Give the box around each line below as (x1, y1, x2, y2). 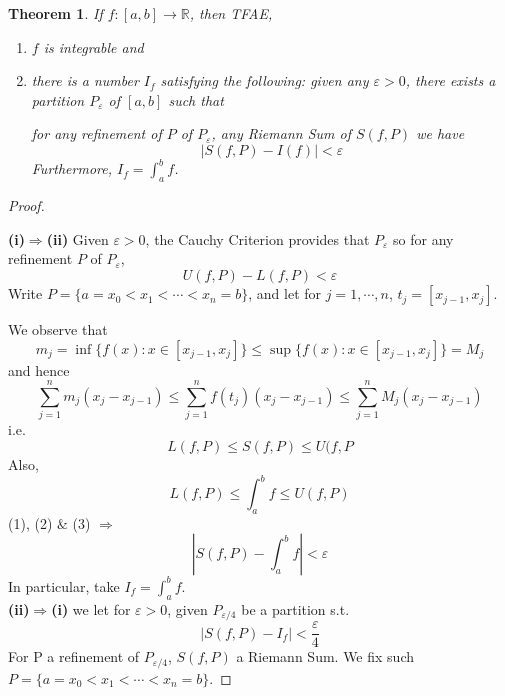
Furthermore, (31, 158, 112, 179)
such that (168, 89, 224, 110)
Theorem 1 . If (8, 3, 103, 23)
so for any (393, 228, 454, 249)
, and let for (248, 283, 322, 304)
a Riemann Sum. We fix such (236, 646, 414, 667)
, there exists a (405, 70, 496, 91)
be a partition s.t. (241, 598, 350, 619)
